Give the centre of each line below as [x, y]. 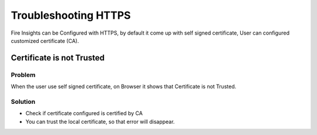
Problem [23, 75]
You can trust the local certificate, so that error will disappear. [100, 122]
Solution [23, 102]
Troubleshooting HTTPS [71, 15]
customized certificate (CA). [45, 41]
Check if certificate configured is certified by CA [84, 113]
